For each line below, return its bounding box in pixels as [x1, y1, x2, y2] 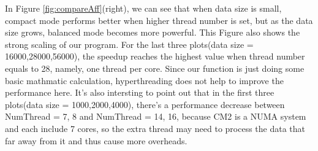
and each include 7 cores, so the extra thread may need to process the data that [5, 122, 306, 134]
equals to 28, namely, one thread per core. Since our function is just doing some [5, 61, 305, 74]
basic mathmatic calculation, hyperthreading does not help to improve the [5, 74, 284, 87]
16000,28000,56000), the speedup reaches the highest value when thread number [5, 50, 305, 63]
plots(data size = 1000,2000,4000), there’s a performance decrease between [5, 98, 285, 110]
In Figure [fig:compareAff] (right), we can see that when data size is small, [5, 2, 282, 14]
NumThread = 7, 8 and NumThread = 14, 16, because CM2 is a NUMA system [5, 110, 306, 123]
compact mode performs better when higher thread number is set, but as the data [5, 14, 313, 26]
